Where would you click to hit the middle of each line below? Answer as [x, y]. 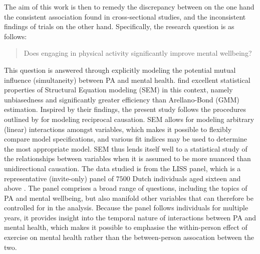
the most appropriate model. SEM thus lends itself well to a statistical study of [126, 148]
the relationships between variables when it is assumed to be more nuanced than [127, 158]
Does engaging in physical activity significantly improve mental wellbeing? [138, 53]
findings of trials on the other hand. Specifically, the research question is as [119, 26]
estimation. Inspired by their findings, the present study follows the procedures [125, 109]
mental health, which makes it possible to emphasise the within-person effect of [126, 227]
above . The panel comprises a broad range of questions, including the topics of [126, 188]
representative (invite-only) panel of [59, 178]
